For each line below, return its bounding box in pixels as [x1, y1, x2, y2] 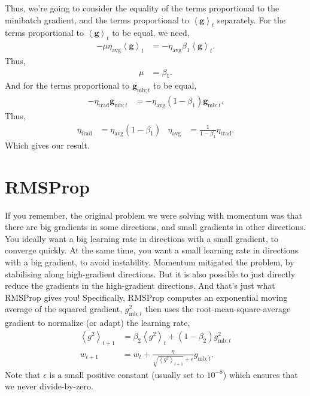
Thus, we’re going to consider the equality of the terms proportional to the [5, 2, 279, 14]
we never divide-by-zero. [5, 380, 93, 392]
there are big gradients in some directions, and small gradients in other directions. [5, 220, 306, 233]
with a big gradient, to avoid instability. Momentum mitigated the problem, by [5, 256, 294, 268]
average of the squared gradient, [5, 303, 123, 315]
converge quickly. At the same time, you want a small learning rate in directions [5, 244, 299, 256]
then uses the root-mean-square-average [145, 303, 291, 315]
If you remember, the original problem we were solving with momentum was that [5, 208, 302, 221]
